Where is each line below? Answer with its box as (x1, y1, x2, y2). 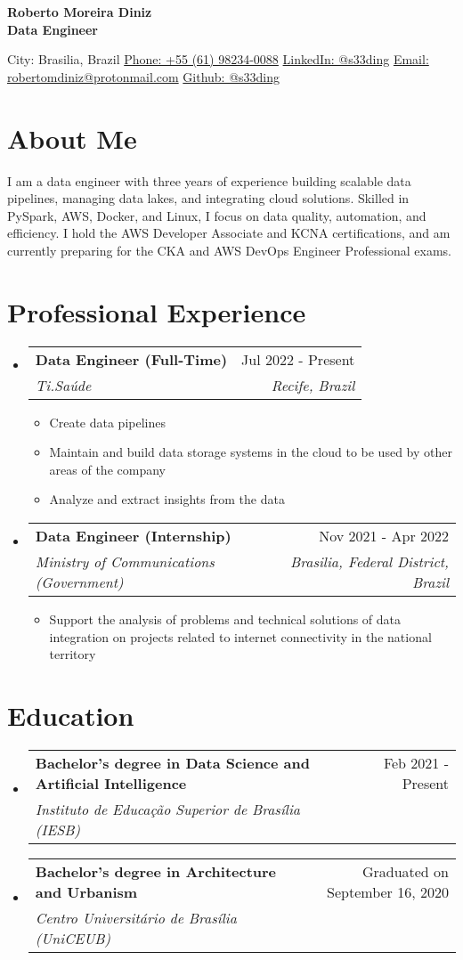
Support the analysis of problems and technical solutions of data (49, 609, 402, 628)
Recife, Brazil (271, 374, 355, 395)
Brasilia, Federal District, (290, 550, 449, 572)
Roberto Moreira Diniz (7, 3, 152, 20)
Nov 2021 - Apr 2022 (319, 525, 449, 546)
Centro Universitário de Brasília (35, 907, 237, 928)
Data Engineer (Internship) (35, 525, 231, 546)
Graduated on (361, 860, 449, 882)
